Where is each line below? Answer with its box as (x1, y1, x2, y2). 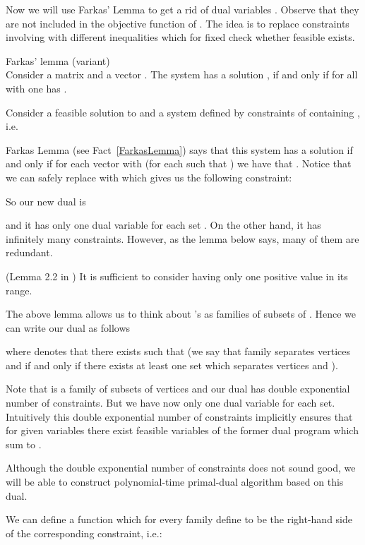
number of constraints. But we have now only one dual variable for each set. (6, 395, 335, 410)
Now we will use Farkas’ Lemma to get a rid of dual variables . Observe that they (6, 2, 359, 16)
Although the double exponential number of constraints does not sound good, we (6, 460, 356, 475)
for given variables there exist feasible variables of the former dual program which (6, 423, 359, 438)
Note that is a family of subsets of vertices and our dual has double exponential (6, 381, 350, 396)
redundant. (6, 245, 53, 260)
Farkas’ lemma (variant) (6, 53, 110, 68)
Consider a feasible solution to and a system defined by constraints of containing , (6, 104, 360, 119)
